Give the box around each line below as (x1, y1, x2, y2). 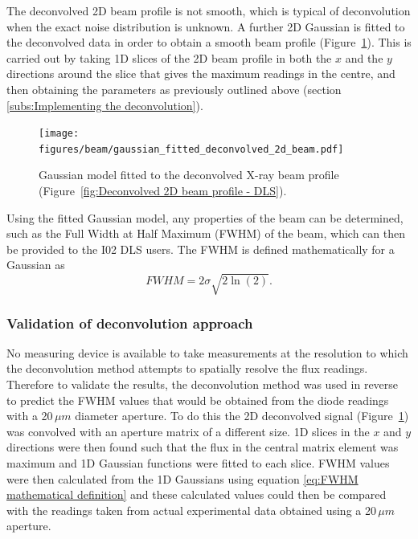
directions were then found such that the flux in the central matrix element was (6, 439, 399, 455)
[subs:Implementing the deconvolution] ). (6, 96, 203, 113)
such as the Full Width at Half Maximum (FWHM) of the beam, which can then (6, 225, 406, 242)
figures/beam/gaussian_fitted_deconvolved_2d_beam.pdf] (39, 143, 344, 155)
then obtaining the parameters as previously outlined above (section (6, 80, 342, 97)
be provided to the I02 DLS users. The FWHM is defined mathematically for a (6, 240, 395, 257)
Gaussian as (6, 256, 65, 273)
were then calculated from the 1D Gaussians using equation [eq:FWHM (6, 470, 359, 487)
